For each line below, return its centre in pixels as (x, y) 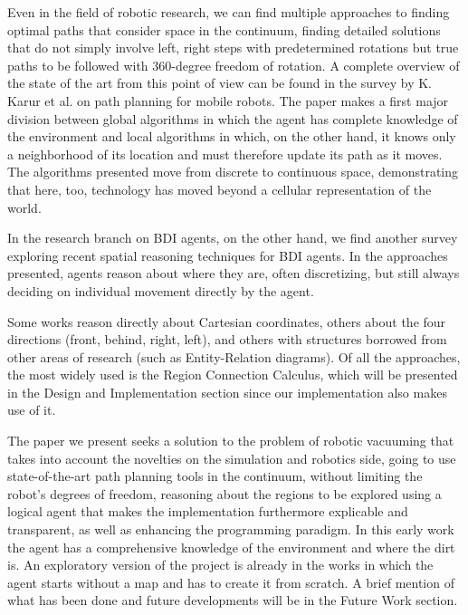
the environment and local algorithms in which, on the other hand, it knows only (232, 136)
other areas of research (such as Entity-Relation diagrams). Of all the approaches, (234, 356)
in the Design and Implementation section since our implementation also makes (227, 392)
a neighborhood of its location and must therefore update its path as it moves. (225, 154)
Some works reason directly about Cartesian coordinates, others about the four (227, 321)
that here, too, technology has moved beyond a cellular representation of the (220, 189)
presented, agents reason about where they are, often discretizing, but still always (234, 273)
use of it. (32, 410)
